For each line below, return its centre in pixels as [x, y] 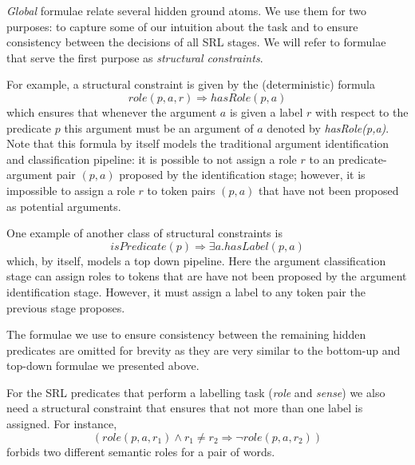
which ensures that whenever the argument [112, 111]
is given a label [266, 111]
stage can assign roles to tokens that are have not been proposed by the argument [207, 276]
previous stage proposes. [66, 307]
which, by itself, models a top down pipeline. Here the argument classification [196, 260]
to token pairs [181, 190]
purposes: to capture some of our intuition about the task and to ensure [182, 26]
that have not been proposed [328, 190]
